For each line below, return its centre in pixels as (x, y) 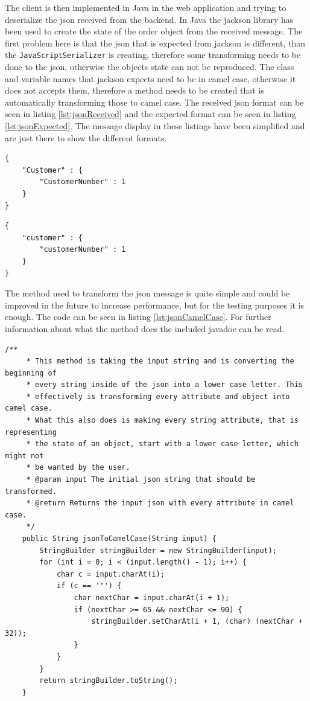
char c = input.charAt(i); (110, 574)
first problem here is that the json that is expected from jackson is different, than (155, 43)
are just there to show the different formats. (86, 137)
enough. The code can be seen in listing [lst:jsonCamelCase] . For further (138, 317)
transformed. (31, 491)
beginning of (31, 373)
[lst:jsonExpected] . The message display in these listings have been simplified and (155, 126)
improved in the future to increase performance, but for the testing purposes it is (155, 305)
